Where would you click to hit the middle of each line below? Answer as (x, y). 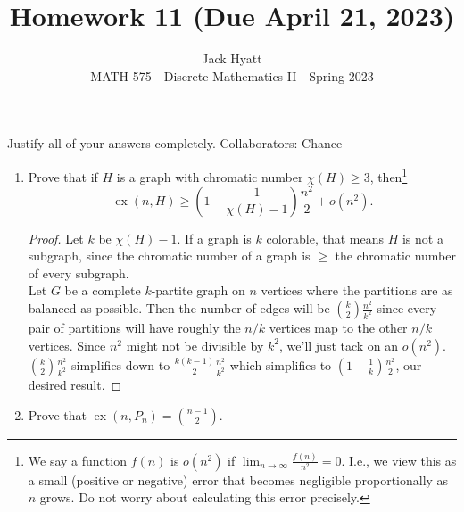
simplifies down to (120, 364)
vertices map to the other (338, 328)
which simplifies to (281, 364)
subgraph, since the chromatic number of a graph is (169, 256)
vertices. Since (67, 345)
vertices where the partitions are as (357, 290)
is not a (423, 238)
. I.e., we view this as (399, 460)
